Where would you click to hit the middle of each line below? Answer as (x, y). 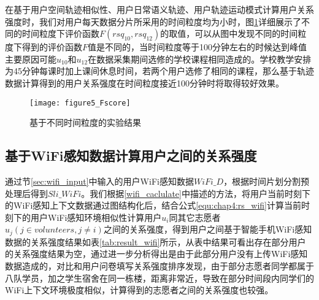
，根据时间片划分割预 (267, 181)
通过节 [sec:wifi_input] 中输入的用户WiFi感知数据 (99, 181)
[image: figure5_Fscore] (80, 103)
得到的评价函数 (52, 47)
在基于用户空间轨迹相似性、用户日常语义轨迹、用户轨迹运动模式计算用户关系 (159, 9)
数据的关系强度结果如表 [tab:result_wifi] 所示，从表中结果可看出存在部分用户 (156, 241)
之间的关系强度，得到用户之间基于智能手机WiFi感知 (208, 229)
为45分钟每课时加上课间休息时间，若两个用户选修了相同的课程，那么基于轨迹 (159, 71)
